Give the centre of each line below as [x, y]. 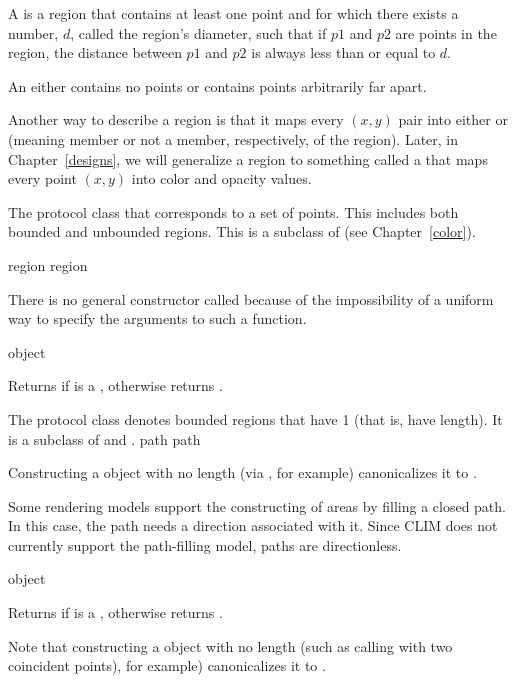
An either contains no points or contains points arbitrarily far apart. [217, 85]
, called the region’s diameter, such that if [198, 32]
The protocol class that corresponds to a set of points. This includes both [233, 211]
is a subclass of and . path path [104, 438]
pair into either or [453, 119]
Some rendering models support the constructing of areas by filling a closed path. [257, 505]
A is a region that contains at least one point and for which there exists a [233, 13]
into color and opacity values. [221, 178]
